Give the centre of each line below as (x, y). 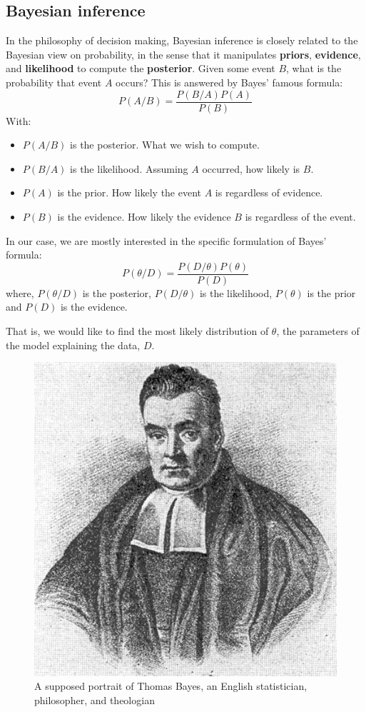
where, (20, 292)
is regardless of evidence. (269, 192)
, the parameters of (318, 331)
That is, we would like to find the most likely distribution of (137, 331)
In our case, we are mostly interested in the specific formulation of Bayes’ (166, 240)
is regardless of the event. (300, 217)
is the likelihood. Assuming (129, 168)
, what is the (314, 68)
